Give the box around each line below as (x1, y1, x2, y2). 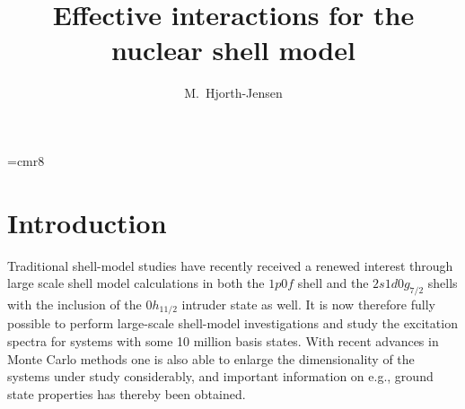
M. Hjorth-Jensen (184, 83, 283, 102)
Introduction (7, 204, 167, 240)
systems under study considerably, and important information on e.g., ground (7, 367, 434, 386)
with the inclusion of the (7, 295, 142, 314)
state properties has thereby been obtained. (7, 384, 246, 403)
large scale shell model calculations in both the (7, 274, 265, 292)
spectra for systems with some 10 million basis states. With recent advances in (7, 332, 439, 351)
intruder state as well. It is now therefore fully (181, 295, 435, 314)
